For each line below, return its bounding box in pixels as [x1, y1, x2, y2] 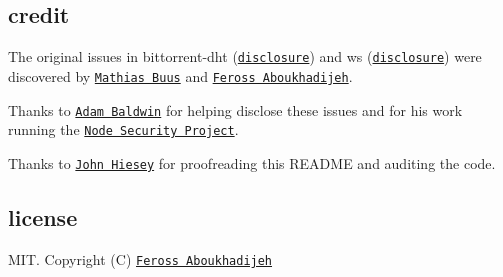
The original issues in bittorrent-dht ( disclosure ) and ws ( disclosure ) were [8, 46, 482, 67]
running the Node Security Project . [8, 119, 239, 140]
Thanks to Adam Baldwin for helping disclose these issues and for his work [8, 99, 463, 120]
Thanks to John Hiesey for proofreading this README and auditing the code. [8, 152, 496, 173]
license [8, 201, 78, 232]
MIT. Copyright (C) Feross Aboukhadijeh [8, 248, 273, 269]
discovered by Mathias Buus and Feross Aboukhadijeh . [8, 65, 353, 86]
